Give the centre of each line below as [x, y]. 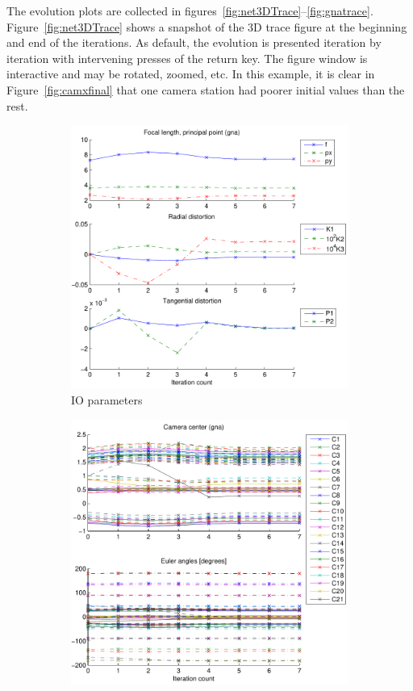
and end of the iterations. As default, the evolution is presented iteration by [194, 42]
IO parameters [107, 399]
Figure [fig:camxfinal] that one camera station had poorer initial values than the [206, 89]
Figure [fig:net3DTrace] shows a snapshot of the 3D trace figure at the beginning [207, 26]
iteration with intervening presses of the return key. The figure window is [187, 58]
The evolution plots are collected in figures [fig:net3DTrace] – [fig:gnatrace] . [190, 10]
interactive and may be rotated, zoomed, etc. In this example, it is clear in [191, 74]
